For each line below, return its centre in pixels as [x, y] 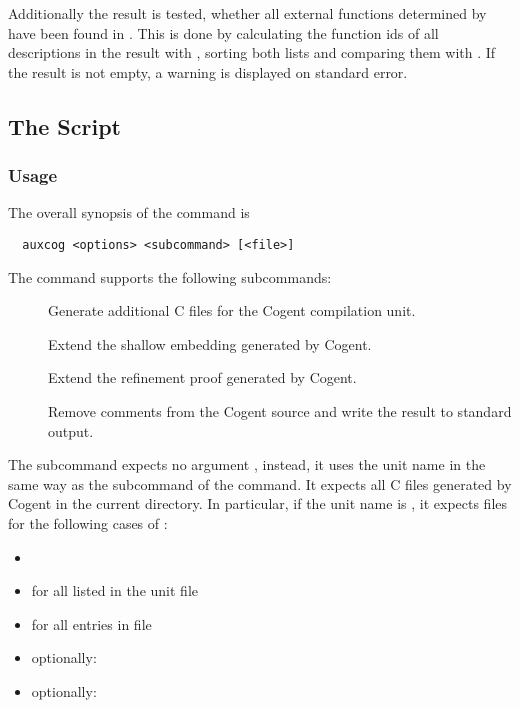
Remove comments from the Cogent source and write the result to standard [280, 411]
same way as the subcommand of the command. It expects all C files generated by [260, 483]
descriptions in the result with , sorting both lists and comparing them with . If [252, 52]
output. [71, 430]
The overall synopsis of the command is [129, 212]
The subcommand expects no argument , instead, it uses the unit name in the [247, 464]
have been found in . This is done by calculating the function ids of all [223, 32]
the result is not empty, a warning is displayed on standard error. [208, 71]
